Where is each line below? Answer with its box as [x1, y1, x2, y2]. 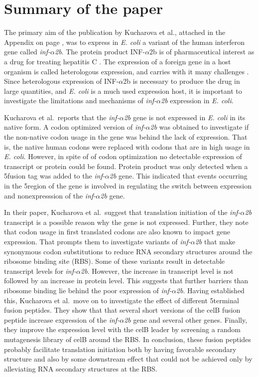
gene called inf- [4, 46, 51, 57]
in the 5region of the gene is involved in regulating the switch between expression [4, 181, 252, 191]
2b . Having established [176, 285, 245, 295]
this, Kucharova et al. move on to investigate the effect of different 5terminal [4, 295, 239, 305]
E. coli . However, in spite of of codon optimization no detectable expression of [4, 151, 242, 162]
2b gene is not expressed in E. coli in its [124, 112, 246, 122]
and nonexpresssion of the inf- [4, 190, 96, 200]
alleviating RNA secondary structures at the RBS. [4, 363, 157, 374]
